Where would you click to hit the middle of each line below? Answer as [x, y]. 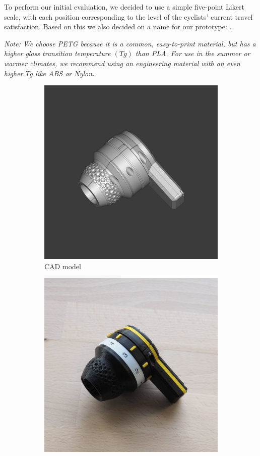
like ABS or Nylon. [65, 73]
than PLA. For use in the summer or [193, 53]
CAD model [63, 266]
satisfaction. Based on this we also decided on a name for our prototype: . [118, 27]
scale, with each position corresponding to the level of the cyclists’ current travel [128, 16]
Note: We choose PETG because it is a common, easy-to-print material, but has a [130, 43]
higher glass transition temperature [57, 53]
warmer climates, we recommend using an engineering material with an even [122, 63]
